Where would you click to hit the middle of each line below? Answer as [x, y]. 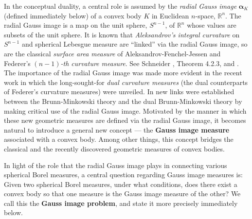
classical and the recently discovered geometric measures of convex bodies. [114, 148]
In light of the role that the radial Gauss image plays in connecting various [116, 165]
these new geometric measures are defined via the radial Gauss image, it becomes [125, 120]
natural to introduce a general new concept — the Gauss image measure [117, 129]
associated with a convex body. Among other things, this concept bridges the [119, 139]
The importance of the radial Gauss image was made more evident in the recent [123, 73]
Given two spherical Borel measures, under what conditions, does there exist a [121, 184]
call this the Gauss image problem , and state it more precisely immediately [121, 203]
